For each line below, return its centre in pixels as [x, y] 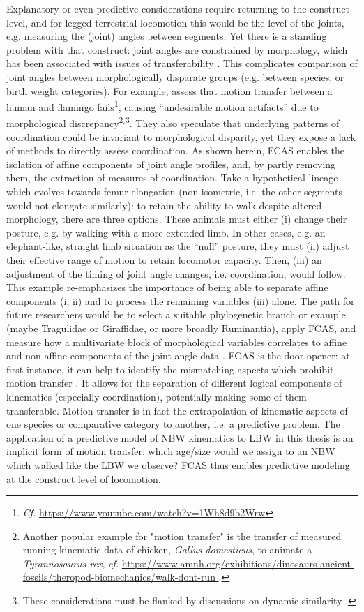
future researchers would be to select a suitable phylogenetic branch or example [176, 314]
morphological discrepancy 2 [65, 122]
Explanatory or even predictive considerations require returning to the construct [178, 8]
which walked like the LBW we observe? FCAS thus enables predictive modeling [178, 464]
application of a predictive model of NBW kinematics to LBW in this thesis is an [180, 437]
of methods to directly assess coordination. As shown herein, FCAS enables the [176, 150]
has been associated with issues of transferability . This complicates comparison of [182, 63]
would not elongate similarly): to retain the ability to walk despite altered [164, 205]
